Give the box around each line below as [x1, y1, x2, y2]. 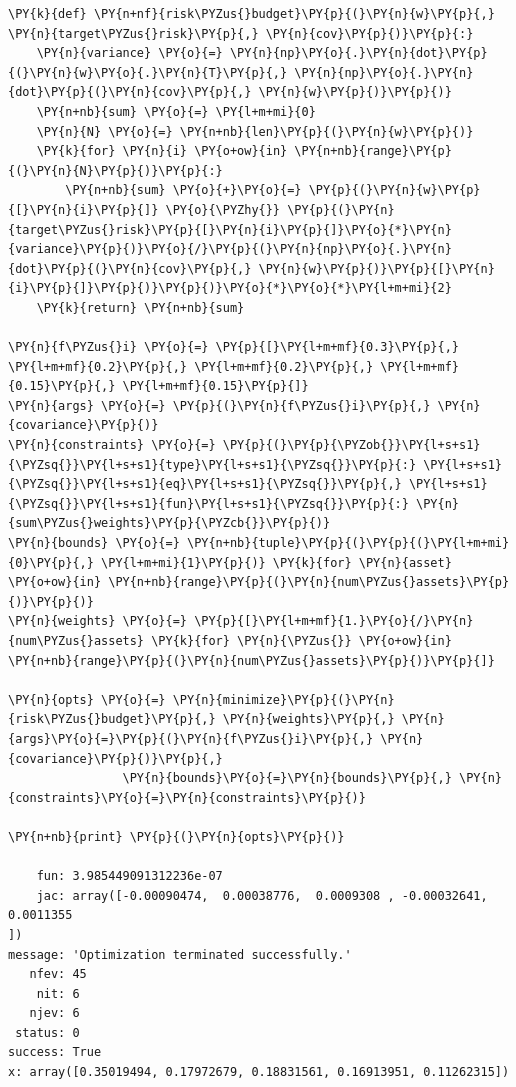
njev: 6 [29, 1006, 80, 1021]
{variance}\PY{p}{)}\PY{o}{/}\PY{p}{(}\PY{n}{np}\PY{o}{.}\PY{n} [8, 242, 452, 257]
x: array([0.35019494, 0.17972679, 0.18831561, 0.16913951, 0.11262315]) [8, 1065, 510, 1080]
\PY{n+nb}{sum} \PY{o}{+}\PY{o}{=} [65, 183, 302, 198]
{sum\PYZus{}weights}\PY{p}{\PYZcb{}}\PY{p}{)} [8, 516, 331, 531]
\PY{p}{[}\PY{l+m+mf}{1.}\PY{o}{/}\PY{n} [194, 614, 474, 629]
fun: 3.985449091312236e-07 [36, 869, 223, 884]
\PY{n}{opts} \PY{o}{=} [8, 692, 166, 707]
